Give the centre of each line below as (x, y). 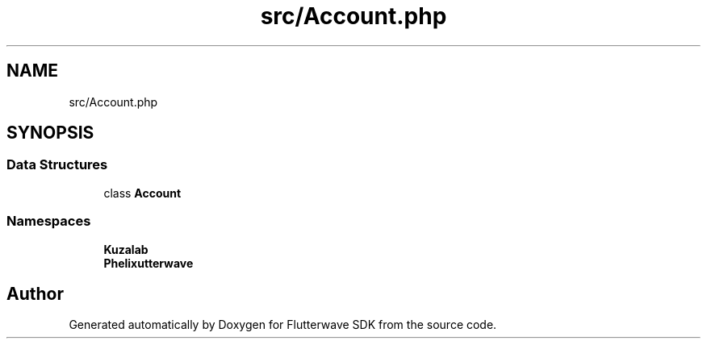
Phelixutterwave (149, 263)
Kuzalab (126, 249)
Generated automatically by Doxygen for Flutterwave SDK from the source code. (283, 325)
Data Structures (57, 165)
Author (35, 293)
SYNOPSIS (50, 133)
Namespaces (49, 221)
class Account (142, 193)
